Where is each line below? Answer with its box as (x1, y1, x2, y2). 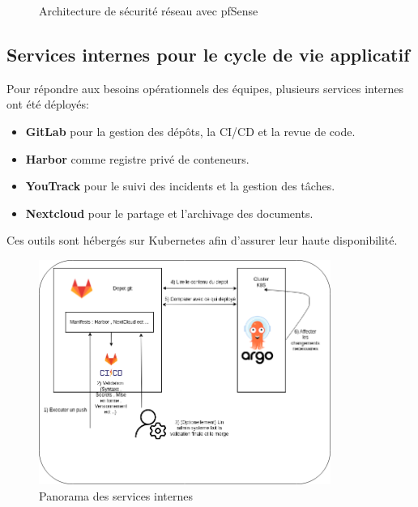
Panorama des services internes (39, 487, 193, 504)
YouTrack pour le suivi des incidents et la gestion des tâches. (25, 177, 335, 194)
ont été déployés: (6, 96, 89, 113)
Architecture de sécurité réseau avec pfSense (39, 2, 258, 19)
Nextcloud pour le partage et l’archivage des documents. (25, 204, 313, 221)
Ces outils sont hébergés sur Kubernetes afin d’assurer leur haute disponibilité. (6, 232, 398, 249)
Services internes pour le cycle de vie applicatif (6, 41, 410, 66)
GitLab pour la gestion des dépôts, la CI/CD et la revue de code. (25, 122, 356, 139)
